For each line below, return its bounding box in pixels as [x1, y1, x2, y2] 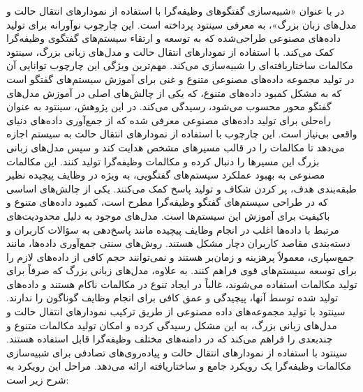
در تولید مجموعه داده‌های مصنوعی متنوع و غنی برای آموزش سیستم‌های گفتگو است [6, 71, 355, 86]
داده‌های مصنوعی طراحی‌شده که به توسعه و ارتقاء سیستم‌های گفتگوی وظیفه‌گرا [6, 31, 341, 45]
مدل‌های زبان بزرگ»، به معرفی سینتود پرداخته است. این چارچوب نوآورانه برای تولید [6, 17, 357, 31]
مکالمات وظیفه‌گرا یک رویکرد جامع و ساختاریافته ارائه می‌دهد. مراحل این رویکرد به [6, 359, 352, 373]
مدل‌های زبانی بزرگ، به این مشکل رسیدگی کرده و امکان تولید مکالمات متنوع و [6, 317, 337, 332]
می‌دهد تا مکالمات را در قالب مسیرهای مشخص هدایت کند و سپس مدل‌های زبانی [6, 140, 345, 154]
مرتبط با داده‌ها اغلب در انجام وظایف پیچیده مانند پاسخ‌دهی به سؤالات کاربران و [6, 222, 339, 236]
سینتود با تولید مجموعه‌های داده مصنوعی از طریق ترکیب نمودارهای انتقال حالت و [6, 304, 346, 319]
